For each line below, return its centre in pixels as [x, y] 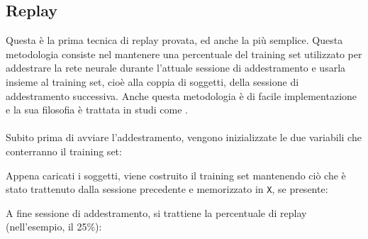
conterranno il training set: [64, 151]
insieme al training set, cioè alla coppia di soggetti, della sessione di [152, 81]
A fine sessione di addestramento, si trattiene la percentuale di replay [156, 212]
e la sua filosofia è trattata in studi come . [97, 110]
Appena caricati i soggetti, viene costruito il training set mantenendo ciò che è [176, 175]
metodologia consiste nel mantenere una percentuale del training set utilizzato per [184, 54]
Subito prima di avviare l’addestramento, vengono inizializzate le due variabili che [184, 137]
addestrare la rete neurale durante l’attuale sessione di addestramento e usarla [176, 68]
